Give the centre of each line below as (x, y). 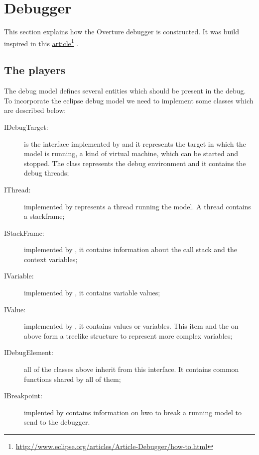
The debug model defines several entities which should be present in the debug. (125, 91)
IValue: (15, 309)
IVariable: (19, 276)
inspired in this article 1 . (41, 42)
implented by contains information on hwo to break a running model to (133, 412)
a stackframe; (44, 216)
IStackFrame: (24, 232)
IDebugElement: (29, 352)
